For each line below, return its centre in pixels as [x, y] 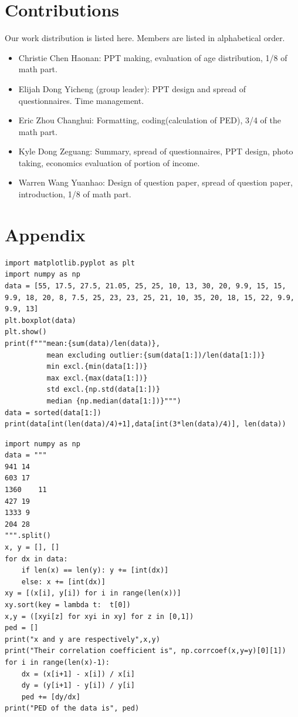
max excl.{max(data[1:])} [97, 378]
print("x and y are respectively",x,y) [82, 639]
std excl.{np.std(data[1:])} [103, 390]
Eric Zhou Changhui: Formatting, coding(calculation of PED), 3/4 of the [150, 120]
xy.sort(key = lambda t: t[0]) [68, 605]
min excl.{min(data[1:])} [97, 367]
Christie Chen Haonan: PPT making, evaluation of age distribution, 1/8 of [153, 57]
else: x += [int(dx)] [63, 582]
